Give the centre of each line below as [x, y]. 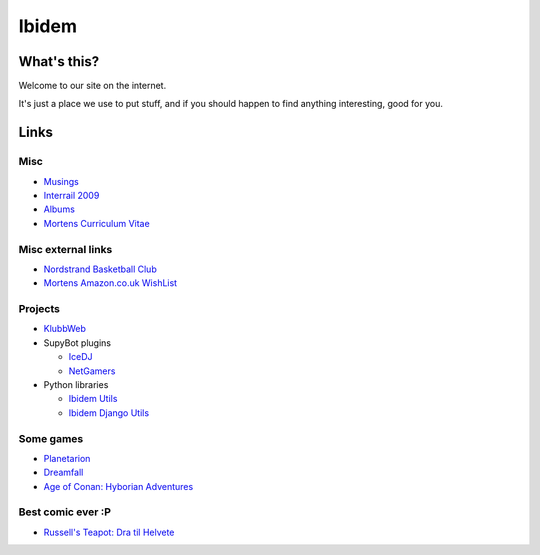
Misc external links [65, 249]
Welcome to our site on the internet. [92, 86]
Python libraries [76, 385]
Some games [51, 438]
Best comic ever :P [65, 512]
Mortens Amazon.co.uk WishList [110, 283]
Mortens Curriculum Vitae [96, 223]
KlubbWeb [65, 329]
